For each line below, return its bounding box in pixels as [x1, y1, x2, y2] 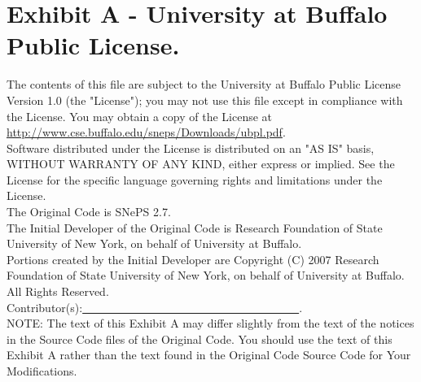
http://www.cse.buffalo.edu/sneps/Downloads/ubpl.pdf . [7, 124, 286, 141]
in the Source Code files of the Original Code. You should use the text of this [7, 330, 392, 347]
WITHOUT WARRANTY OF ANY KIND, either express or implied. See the [7, 155, 395, 172]
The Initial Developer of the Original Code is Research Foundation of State [7, 219, 383, 236]
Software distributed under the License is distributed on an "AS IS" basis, [7, 139, 375, 156]
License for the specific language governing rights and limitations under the [7, 171, 383, 188]
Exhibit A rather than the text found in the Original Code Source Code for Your [7, 346, 411, 363]
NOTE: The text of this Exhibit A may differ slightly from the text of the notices [7, 315, 414, 332]
